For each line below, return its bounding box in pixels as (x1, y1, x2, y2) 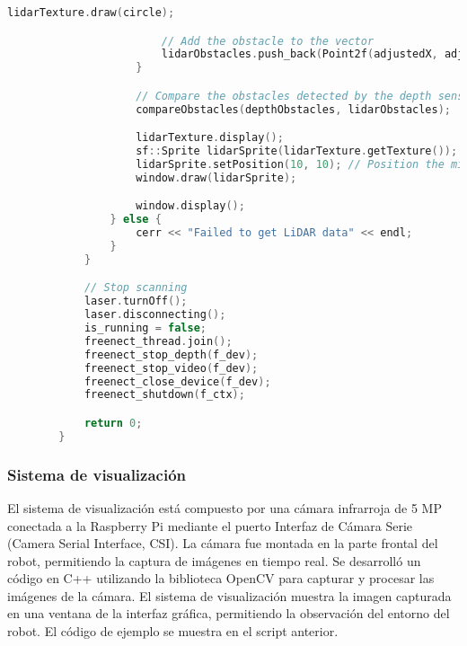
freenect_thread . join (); (84, 334, 233, 348)
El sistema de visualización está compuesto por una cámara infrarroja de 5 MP (7, 498, 442, 517)
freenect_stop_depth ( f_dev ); (84, 348, 259, 361)
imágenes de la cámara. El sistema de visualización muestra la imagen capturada (7, 586, 452, 605)
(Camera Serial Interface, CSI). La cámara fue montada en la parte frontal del (7, 534, 438, 553)
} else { (110, 213, 162, 226)
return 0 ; (84, 416, 143, 429)
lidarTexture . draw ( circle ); (7, 6, 175, 19)
